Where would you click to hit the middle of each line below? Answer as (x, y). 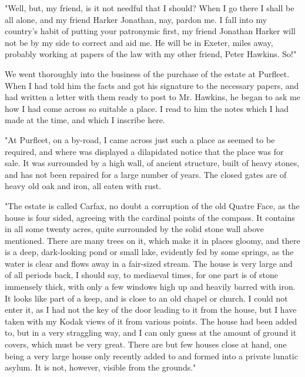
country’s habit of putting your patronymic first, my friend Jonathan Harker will (150, 31)
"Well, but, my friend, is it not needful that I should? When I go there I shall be (150, 8)
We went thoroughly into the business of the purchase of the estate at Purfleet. (147, 73)
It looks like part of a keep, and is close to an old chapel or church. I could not (146, 298)
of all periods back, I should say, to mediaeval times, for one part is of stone (141, 275)
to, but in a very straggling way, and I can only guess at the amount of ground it (151, 333)
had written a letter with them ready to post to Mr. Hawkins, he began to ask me (152, 97)
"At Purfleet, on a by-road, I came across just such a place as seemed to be (140, 139)
